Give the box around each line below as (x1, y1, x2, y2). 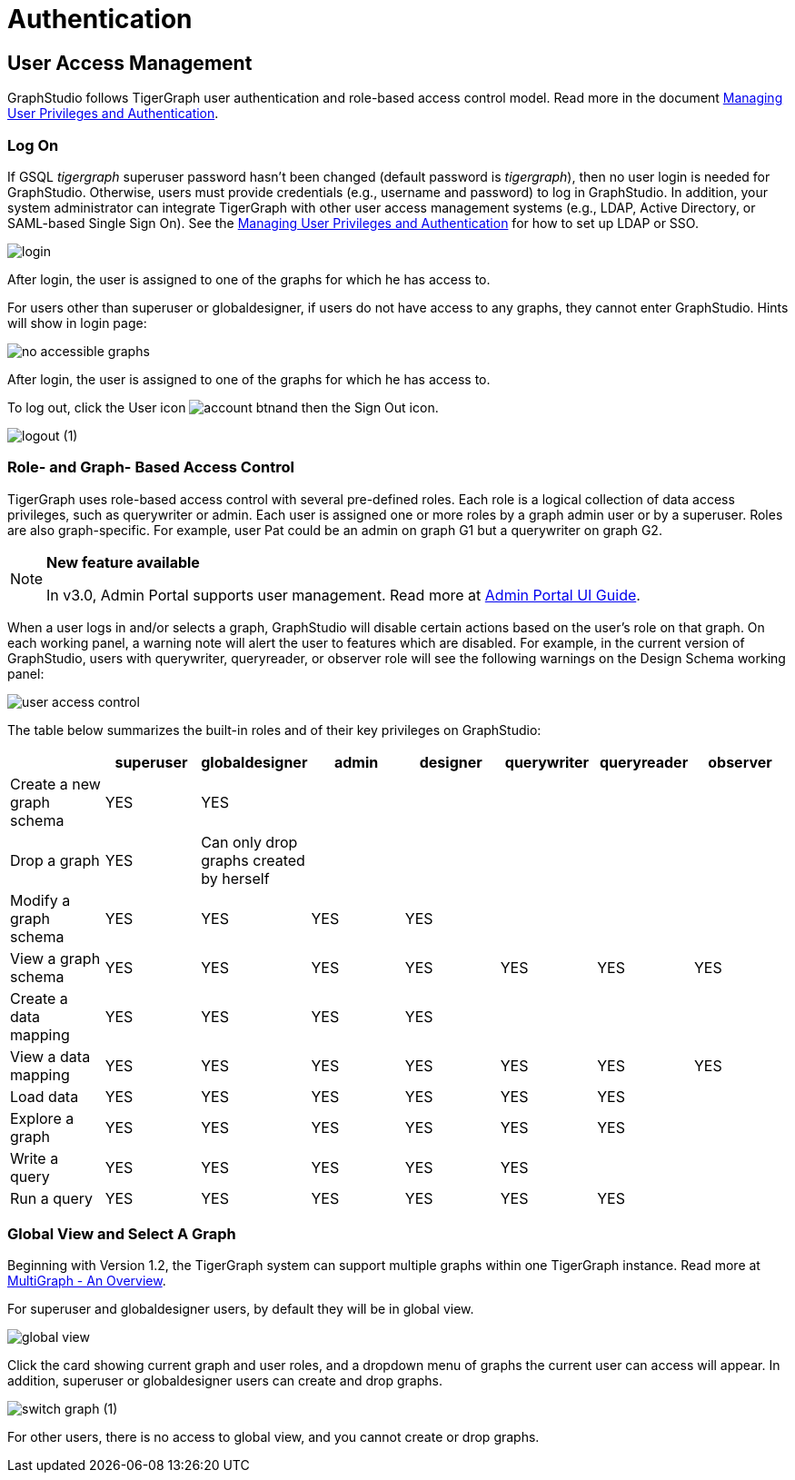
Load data (10, 1087, 79, 1106)
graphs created (201, 850, 305, 869)
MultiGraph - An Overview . (7, 1273, 166, 1289)
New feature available (46, 552, 200, 571)
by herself (201, 869, 270, 888)
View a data (10, 1047, 91, 1066)
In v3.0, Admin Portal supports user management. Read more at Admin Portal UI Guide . (46, 585, 641, 604)
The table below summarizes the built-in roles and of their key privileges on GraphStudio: (7, 721, 542, 738)
